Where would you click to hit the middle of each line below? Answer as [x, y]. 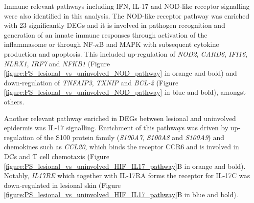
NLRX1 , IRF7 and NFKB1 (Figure [57, 63]
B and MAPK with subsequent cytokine [159, 44]
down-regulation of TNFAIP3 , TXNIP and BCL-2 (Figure [91, 82]
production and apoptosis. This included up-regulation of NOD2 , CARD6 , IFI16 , [126, 53]
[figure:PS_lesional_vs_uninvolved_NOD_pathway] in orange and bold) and [120, 73]
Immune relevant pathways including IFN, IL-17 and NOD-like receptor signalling [127, 6]
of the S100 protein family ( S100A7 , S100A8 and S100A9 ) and [130, 137]
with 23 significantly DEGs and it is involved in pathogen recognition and [115, 25]
